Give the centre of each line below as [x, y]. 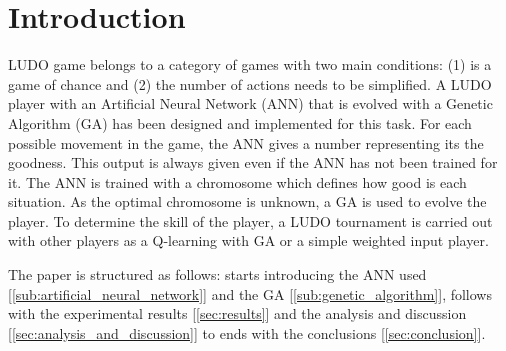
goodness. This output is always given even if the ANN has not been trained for [253, 162]
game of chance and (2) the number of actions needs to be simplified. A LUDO [250, 83]
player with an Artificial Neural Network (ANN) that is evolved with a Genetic [250, 103]
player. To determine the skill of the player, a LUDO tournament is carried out [250, 220]
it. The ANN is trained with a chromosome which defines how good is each [237, 181]
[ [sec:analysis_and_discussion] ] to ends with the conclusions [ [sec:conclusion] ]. [247, 332]
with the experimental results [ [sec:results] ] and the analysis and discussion [237, 313]
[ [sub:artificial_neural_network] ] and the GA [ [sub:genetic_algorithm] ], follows [250, 293]
